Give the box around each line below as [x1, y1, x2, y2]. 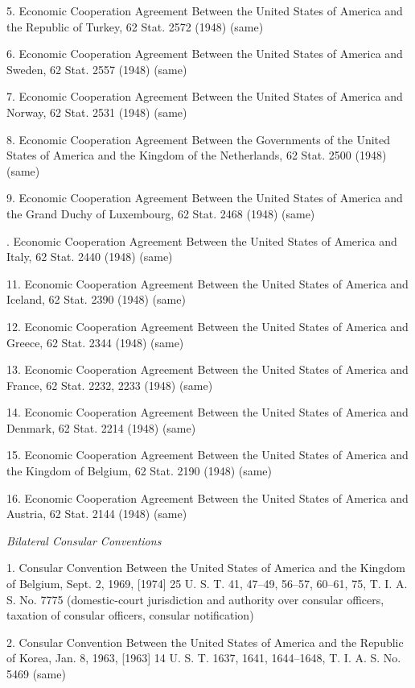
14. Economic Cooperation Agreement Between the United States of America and [6, 404, 409, 421]
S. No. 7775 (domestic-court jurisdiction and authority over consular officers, [6, 591, 384, 607]
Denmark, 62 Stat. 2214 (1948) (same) [6, 419, 196, 436]
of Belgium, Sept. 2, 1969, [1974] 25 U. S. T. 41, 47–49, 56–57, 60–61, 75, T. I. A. [6, 575, 408, 592]
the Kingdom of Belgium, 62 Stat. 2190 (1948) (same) [6, 462, 273, 479]
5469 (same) [6, 665, 66, 682]
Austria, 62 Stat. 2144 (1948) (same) [6, 505, 187, 522]
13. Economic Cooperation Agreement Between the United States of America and [6, 361, 409, 378]
